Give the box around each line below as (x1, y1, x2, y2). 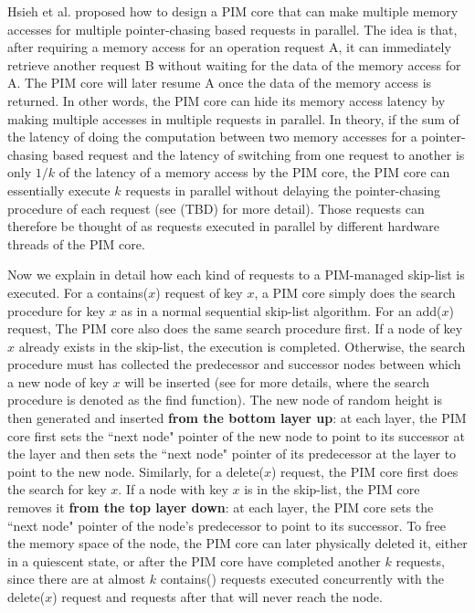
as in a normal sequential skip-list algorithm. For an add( (121, 301, 442, 320)
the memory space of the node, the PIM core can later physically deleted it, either (7, 534, 468, 553)
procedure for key (7, 301, 106, 320)
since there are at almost (7, 569, 146, 588)
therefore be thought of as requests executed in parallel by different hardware (7, 217, 440, 236)
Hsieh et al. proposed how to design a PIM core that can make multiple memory (7, 2, 459, 20)
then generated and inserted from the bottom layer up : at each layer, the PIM (7, 408, 467, 428)
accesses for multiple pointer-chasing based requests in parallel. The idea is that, (7, 19, 458, 38)
